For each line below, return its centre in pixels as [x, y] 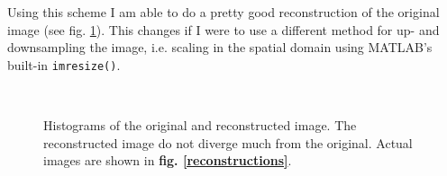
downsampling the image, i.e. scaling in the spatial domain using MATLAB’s [220, 47]
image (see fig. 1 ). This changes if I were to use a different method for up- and [223, 29]
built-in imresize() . [64, 64]
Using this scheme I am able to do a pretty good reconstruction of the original [223, 12]
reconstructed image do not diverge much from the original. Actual [228, 142]
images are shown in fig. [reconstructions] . [168, 160]
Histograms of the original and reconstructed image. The [200, 125]
